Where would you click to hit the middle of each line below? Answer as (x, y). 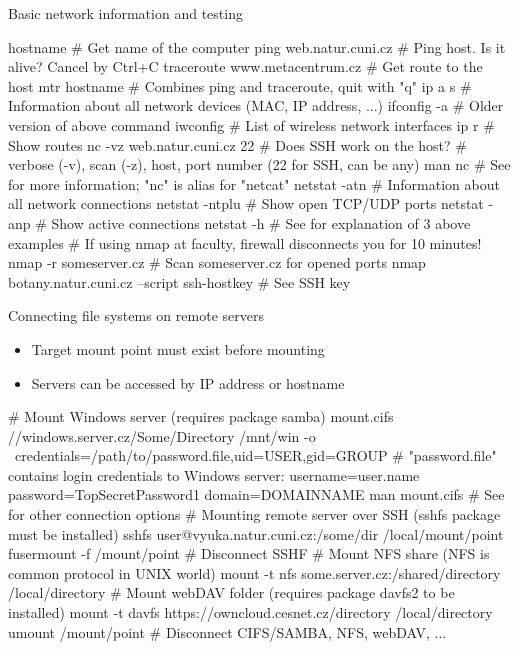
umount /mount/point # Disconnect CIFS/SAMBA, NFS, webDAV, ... (227, 631)
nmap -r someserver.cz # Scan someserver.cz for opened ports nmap (217, 262)
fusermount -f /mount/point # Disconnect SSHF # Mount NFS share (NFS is (249, 553)
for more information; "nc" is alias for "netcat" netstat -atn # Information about (254, 183)
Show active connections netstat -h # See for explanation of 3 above (261, 222)
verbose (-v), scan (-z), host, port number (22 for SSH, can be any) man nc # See (259, 164)
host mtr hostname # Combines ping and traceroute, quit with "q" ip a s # (240, 85)
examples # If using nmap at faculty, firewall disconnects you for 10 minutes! (245, 242)
